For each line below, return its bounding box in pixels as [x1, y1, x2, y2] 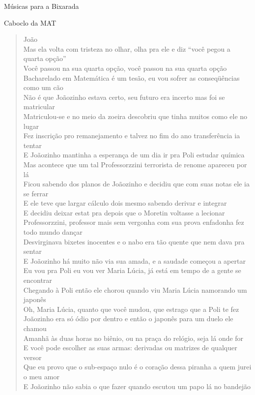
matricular [23, 101, 55, 112]
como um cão [23, 82, 63, 92]
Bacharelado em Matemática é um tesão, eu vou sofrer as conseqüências [23, 72, 240, 83]
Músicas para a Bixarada [4, 1, 79, 11]
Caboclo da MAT [4, 17, 57, 28]
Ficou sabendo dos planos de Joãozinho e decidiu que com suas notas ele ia [23, 179, 250, 189]
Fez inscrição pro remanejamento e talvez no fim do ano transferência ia [23, 130, 240, 141]
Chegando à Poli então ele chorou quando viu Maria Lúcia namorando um [23, 284, 247, 295]
